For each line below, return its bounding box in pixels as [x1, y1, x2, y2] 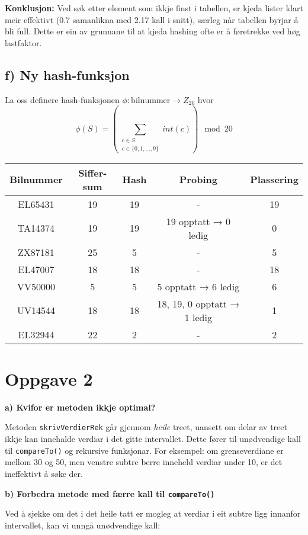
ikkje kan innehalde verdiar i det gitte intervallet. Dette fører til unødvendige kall [5, 433, 301, 445]
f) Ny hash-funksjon [5, 65, 130, 84]
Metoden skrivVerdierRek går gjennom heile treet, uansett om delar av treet [5, 421, 287, 433]
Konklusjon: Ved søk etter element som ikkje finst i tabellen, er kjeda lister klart [5, 2, 303, 14]
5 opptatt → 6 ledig [157, 279, 240, 293]
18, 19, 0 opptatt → [157, 296, 240, 310]
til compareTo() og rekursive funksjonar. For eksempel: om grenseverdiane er [5, 444, 284, 456]
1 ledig [184, 310, 212, 324]
